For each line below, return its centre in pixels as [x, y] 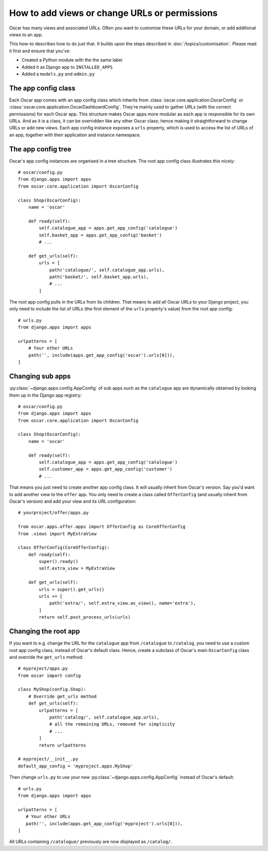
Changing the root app [45, 631]
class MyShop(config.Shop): [52, 690]
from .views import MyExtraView [57, 533]
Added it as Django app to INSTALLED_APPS [67, 67]
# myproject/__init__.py [48, 759]
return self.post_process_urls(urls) [85, 617]
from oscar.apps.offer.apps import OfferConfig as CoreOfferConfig [102, 527]
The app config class [42, 88]
